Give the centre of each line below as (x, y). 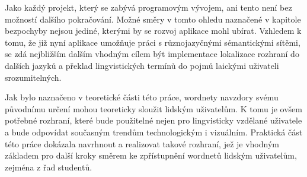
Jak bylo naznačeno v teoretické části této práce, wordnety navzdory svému (142, 97)
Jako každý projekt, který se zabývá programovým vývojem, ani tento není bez (148, 7)
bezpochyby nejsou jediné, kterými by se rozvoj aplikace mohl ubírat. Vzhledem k (153, 31)
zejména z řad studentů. (49, 167)
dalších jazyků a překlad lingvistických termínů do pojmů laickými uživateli (142, 65)
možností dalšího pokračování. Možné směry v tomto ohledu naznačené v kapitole (153, 19)
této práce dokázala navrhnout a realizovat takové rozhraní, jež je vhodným (142, 143)
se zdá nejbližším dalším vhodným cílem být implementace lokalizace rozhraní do (152, 54)
